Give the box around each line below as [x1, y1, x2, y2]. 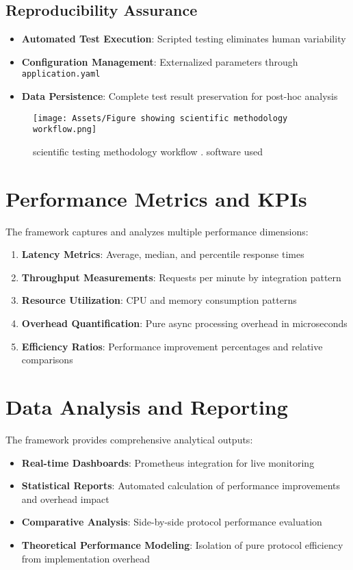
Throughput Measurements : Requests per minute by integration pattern [21, 270, 341, 284]
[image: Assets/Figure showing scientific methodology [33, 113, 288, 123]
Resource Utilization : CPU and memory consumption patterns [21, 293, 297, 307]
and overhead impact [21, 491, 109, 506]
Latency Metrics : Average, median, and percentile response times [21, 247, 304, 261]
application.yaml [21, 69, 101, 79]
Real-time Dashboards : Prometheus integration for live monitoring [21, 455, 315, 469]
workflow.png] [33, 125, 97, 135]
